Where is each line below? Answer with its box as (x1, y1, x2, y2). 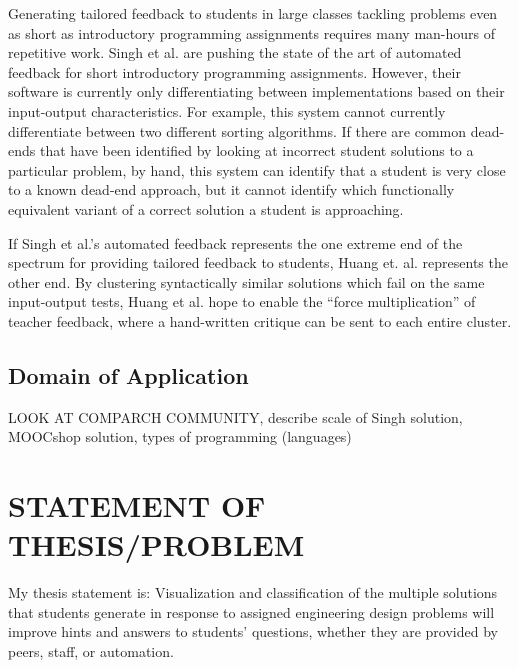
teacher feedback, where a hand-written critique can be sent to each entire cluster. (8, 310, 512, 331)
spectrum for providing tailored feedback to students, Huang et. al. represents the (8, 252, 508, 273)
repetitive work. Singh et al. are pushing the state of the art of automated (8, 42, 462, 63)
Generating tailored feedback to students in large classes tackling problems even (8, 3, 498, 23)
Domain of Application (8, 359, 249, 390)
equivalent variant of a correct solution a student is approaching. (8, 198, 404, 219)
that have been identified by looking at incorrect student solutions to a (39, 140, 474, 161)
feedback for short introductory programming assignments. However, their (8, 61, 461, 82)
